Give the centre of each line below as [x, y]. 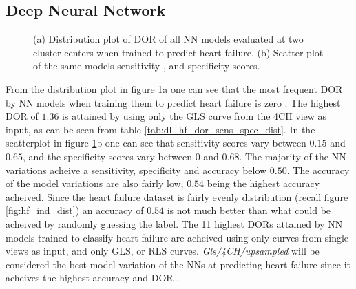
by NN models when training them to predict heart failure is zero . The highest [173, 102]
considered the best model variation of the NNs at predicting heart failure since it [178, 264]
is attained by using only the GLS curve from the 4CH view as [195, 116]
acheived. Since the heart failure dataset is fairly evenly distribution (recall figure [177, 196]
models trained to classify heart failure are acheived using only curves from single [177, 237]
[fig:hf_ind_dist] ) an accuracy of [75, 210]
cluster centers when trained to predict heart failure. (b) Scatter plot [178, 52]
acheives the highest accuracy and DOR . [93, 278]
